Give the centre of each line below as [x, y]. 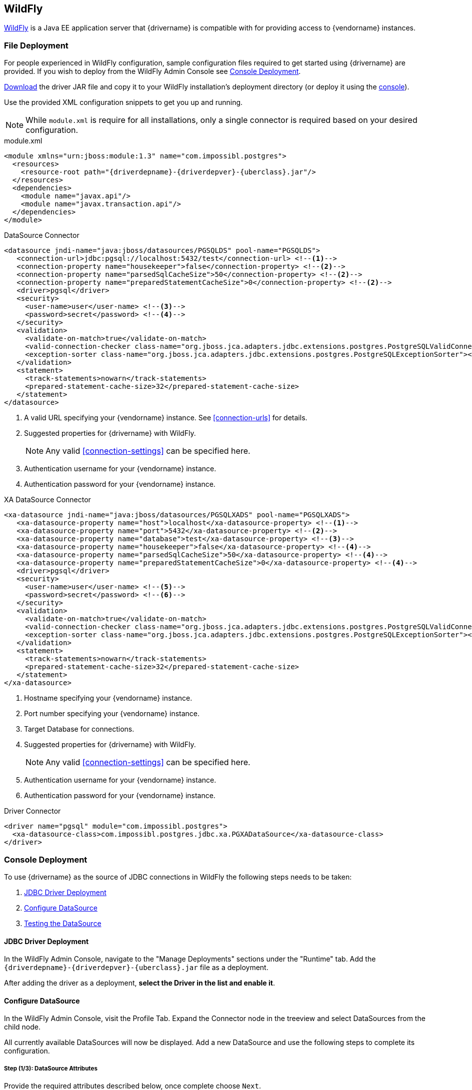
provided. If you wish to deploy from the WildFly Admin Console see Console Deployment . [152, 71]
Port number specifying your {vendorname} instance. [112, 714]
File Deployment [36, 45]
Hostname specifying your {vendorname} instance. [108, 698]
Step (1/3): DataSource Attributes [51, 1068]
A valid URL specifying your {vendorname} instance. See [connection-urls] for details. [166, 418]
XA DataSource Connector [47, 500]
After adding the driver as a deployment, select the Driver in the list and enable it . [139, 983]
